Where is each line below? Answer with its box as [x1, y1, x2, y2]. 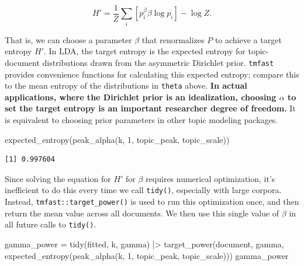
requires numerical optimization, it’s [146, 172, 275, 184]
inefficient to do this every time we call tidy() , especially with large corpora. [5, 184, 282, 196]
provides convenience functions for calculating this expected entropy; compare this [5, 68, 299, 80]
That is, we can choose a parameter [5, 33, 132, 45]
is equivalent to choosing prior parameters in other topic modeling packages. [5, 114, 278, 126]
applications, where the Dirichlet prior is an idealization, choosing [5, 90, 277, 103]
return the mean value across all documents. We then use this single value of [5, 206, 279, 219]
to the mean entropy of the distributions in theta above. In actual [5, 79, 247, 92]
